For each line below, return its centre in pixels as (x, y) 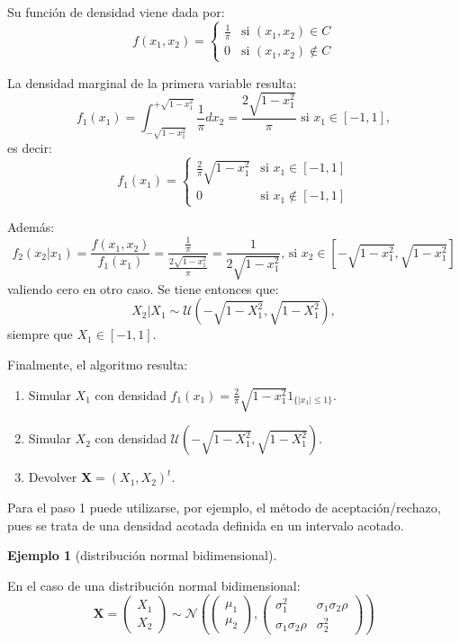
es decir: (30, 147)
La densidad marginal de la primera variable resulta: (152, 82)
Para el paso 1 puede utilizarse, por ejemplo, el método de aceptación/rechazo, (224, 508)
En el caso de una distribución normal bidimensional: (154, 585)
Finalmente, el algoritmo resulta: (98, 364)
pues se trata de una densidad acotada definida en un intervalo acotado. (206, 525)
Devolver (53, 477)
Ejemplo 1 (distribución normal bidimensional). (142, 555)
